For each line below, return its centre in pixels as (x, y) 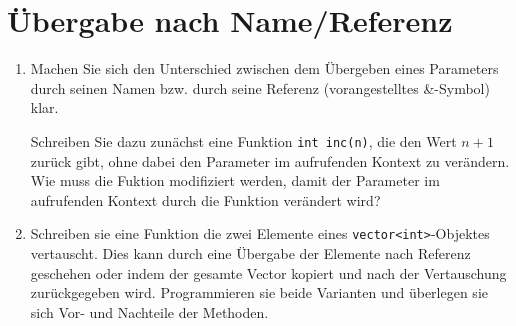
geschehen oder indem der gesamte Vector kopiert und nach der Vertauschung (268, 272)
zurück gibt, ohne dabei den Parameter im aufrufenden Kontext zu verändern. (270, 160)
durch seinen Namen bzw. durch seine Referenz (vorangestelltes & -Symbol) (260, 87)
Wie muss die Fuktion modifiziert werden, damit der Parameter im (235, 180)
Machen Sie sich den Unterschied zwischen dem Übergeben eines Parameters (264, 68)
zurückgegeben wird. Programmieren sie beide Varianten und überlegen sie (259, 292)
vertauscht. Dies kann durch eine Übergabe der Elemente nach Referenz (250, 253)
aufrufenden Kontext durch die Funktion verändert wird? (205, 199)
